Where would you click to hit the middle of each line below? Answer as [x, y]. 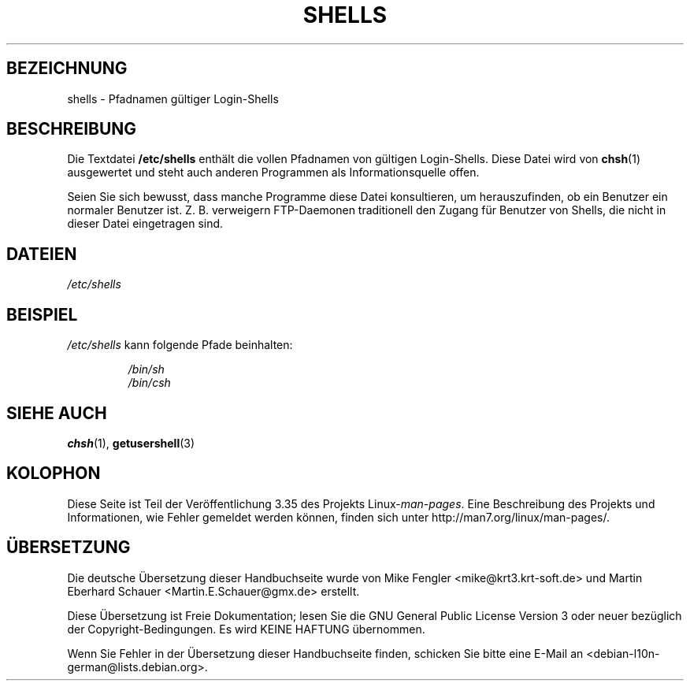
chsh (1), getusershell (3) [131, 443]
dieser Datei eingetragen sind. [145, 224]
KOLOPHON [54, 473]
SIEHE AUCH [57, 413]
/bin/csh [149, 383]
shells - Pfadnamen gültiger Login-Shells [173, 98]
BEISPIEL [42, 314]
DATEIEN [42, 254]
